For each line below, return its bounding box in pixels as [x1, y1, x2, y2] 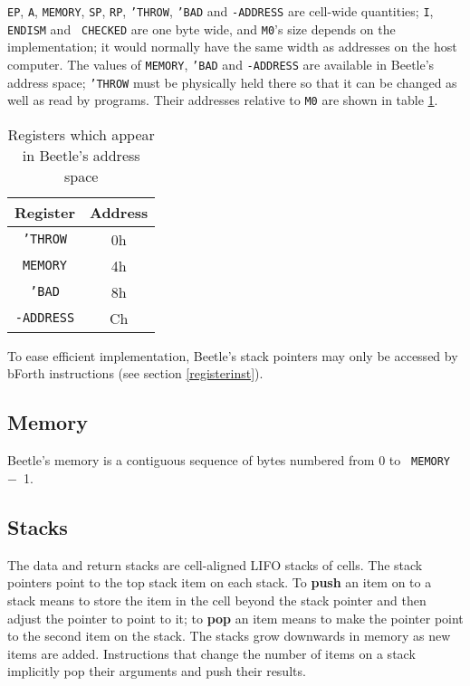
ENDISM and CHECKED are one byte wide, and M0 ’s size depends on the [7, 19, 396, 38]
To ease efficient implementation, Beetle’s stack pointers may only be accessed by [7, 346, 458, 365]
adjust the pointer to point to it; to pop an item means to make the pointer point [7, 608, 464, 627]
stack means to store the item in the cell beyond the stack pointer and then [7, 590, 427, 609]
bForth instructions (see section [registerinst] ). [7, 364, 264, 383]
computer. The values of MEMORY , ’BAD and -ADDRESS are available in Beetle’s [7, 54, 435, 73]
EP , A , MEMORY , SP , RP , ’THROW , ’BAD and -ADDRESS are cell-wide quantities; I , [7, 2, 434, 20]
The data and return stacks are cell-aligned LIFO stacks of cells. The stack [7, 555, 423, 574]
